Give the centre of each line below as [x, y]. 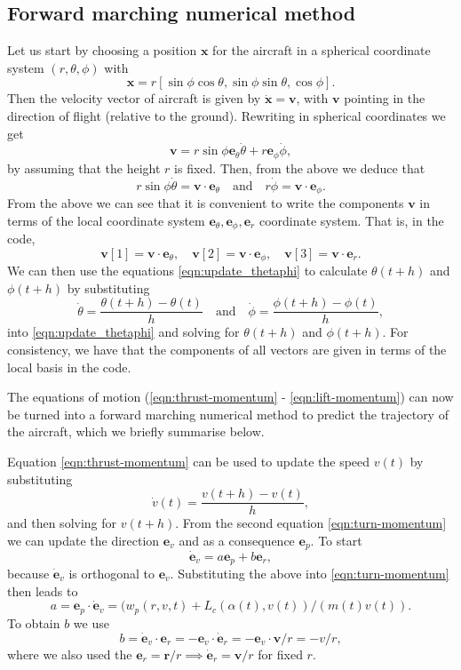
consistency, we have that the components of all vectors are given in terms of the [227, 350]
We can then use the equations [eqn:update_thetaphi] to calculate [187, 271]
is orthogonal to [111, 573]
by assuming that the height [84, 167]
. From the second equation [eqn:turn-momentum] [311, 523]
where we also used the [70, 654]
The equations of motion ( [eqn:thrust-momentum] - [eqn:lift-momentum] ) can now [230, 397]
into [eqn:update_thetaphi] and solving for [123, 332]
